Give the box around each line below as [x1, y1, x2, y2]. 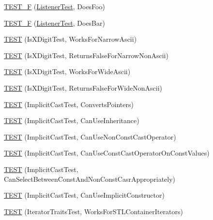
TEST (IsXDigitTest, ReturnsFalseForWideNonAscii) [4, 82, 162, 93]
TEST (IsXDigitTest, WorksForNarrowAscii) [4, 34, 137, 44]
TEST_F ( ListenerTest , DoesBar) [4, 17, 105, 28]
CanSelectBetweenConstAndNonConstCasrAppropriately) [4, 173, 176, 184]
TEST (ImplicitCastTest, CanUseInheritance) [4, 115, 139, 126]
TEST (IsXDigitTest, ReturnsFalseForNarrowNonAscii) [4, 50, 168, 60]
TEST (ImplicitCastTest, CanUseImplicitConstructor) [4, 190, 165, 200]
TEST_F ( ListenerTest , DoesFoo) [4, 1, 105, 11]
